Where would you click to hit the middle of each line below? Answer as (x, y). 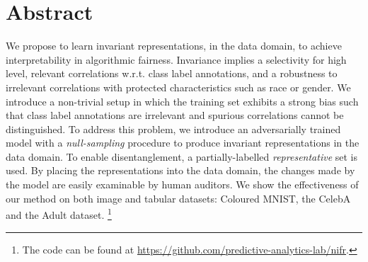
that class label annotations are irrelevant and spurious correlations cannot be (175, 115)
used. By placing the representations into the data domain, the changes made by (180, 170)
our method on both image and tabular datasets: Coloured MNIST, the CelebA (178, 198)
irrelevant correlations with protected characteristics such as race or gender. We (178, 87)
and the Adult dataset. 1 (59, 213)
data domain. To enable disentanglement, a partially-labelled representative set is (182, 156)
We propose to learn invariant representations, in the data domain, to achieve (174, 46)
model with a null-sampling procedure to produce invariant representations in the (183, 143)
